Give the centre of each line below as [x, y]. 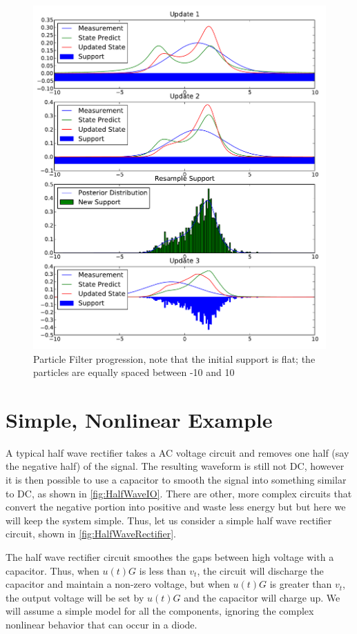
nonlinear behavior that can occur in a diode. [102, 625]
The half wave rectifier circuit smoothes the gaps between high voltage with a [170, 557]
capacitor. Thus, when [52, 570]
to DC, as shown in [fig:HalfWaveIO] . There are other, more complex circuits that [179, 493]
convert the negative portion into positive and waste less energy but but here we [176, 507]
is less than [163, 570]
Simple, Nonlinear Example [139, 419]
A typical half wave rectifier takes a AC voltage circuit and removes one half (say [177, 452]
